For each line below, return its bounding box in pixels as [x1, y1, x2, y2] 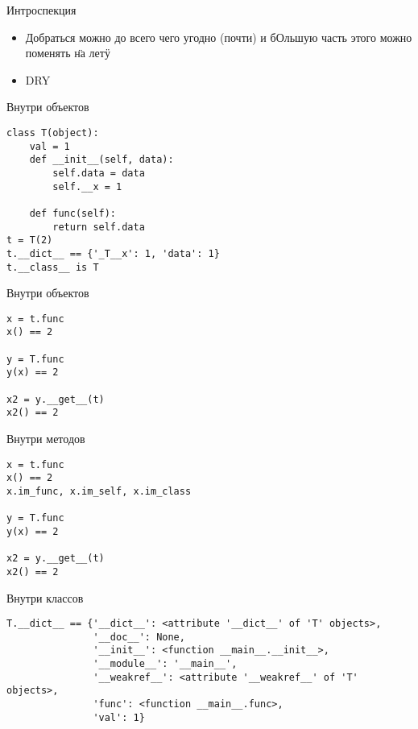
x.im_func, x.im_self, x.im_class [6, 485, 192, 497]
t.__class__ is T [6, 261, 99, 273]
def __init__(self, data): [29, 154, 174, 166]
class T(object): [6, 126, 99, 139]
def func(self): [29, 207, 117, 219]
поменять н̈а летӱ [25, 44, 110, 61]
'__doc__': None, [93, 631, 185, 643]
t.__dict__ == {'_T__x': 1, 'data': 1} [6, 247, 220, 259]
